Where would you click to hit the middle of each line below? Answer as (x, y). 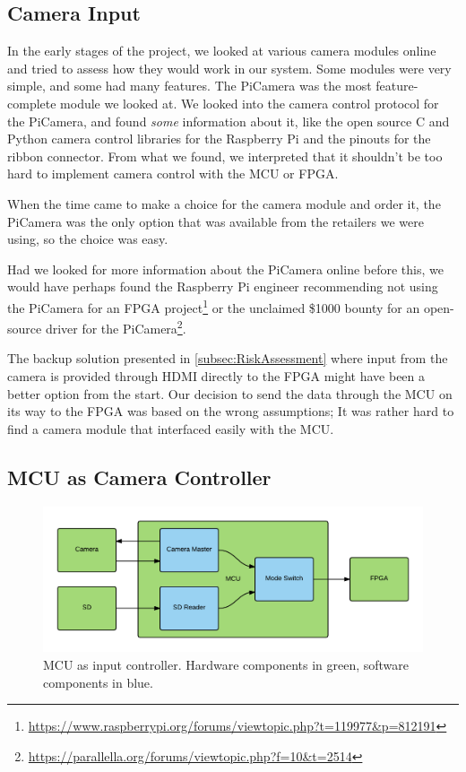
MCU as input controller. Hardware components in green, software (226, 664)
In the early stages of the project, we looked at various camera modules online (222, 51)
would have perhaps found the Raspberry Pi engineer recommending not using (223, 286)
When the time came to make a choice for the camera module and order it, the (224, 203)
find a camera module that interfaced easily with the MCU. (171, 428)
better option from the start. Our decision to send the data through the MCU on (230, 393)
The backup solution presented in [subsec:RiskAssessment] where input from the (228, 358)
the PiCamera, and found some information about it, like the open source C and (229, 121)
